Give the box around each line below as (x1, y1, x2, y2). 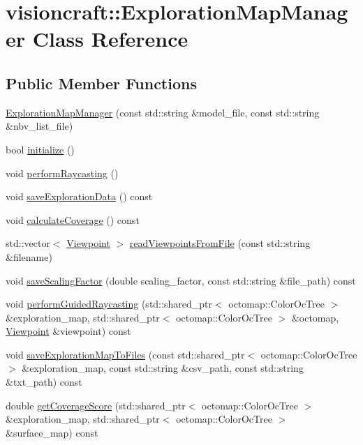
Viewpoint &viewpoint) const (6, 324, 131, 338)
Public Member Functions (6, 72, 197, 93)
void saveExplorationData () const (6, 189, 153, 204)
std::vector (6, 236, 50, 250)
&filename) (6, 249, 52, 264)
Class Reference (32, 24, 188, 53)
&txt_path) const (6, 375, 82, 389)
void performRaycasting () (6, 165, 119, 180)
